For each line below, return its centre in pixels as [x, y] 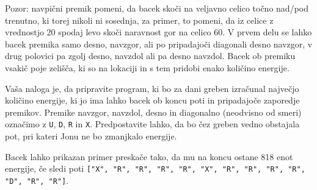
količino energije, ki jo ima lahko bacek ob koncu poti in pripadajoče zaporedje [152, 100]
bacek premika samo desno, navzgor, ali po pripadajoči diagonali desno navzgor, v [159, 44]
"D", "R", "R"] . [37, 180]
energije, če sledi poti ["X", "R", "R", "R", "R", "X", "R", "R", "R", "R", [155, 168]
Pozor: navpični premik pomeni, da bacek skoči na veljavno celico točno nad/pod [157, 8]
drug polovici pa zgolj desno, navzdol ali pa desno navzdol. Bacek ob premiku [150, 56]
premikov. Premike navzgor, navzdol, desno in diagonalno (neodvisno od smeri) [153, 112]
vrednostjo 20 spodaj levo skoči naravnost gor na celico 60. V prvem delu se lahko [158, 32]
